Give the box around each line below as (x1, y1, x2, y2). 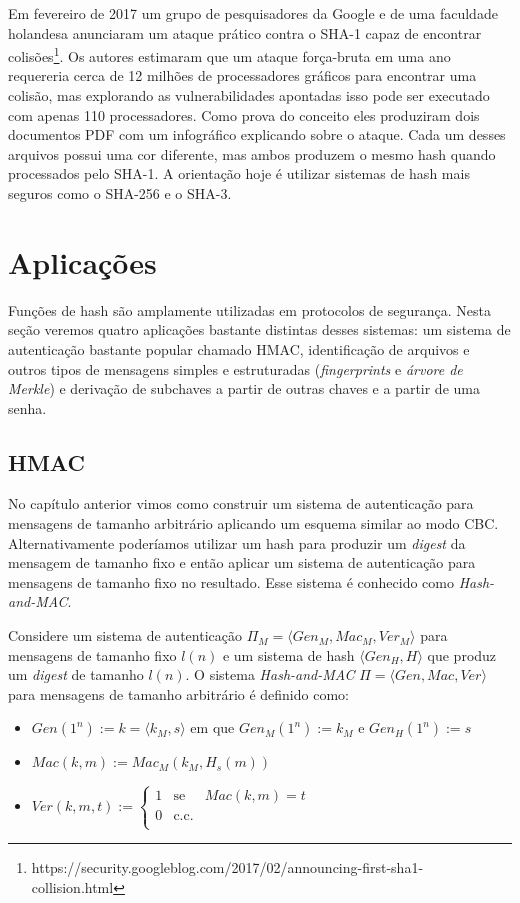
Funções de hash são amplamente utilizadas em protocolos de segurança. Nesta (8, 299, 491, 320)
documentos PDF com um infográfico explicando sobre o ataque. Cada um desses (8, 124, 506, 145)
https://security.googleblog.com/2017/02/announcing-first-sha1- (31, 857, 424, 878)
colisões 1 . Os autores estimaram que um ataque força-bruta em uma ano (8, 43, 451, 66)
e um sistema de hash (222, 644, 355, 665)
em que (190, 717, 235, 738)
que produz (427, 644, 497, 665)
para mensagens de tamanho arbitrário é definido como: (8, 683, 349, 704)
